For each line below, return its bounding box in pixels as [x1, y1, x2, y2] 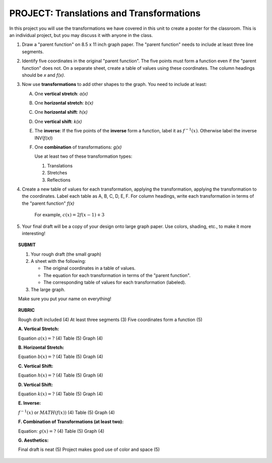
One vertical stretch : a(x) [34, 90, 88, 97]
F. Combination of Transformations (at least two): [18, 419, 124, 425]
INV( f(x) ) [34, 134, 53, 141]
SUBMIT [18, 242, 36, 248]
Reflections [47, 177, 71, 183]
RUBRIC [18, 307, 35, 313]
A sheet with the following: [31, 258, 86, 264]
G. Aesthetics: [18, 437, 49, 443]
